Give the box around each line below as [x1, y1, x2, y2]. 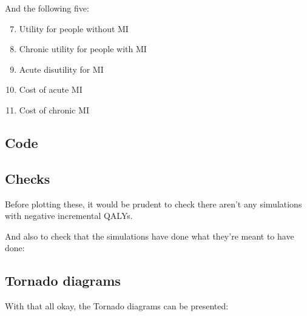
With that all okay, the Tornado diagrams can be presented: [5, 300, 229, 312]
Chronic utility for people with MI [19, 42, 147, 55]
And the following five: [5, 2, 89, 14]
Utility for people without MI [19, 22, 129, 35]
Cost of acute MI [19, 83, 83, 96]
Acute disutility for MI [19, 62, 104, 75]
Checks [5, 169, 50, 187]
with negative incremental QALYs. [5, 209, 133, 222]
